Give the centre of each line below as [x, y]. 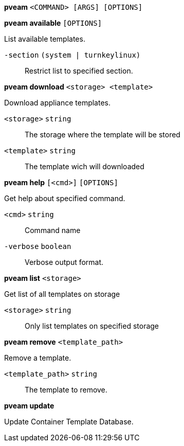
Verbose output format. [64, 262]
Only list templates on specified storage [92, 326]
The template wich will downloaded [85, 166]
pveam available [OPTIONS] [53, 23]
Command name [53, 230]
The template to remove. [66, 390]
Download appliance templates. [58, 103]
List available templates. [45, 39]
